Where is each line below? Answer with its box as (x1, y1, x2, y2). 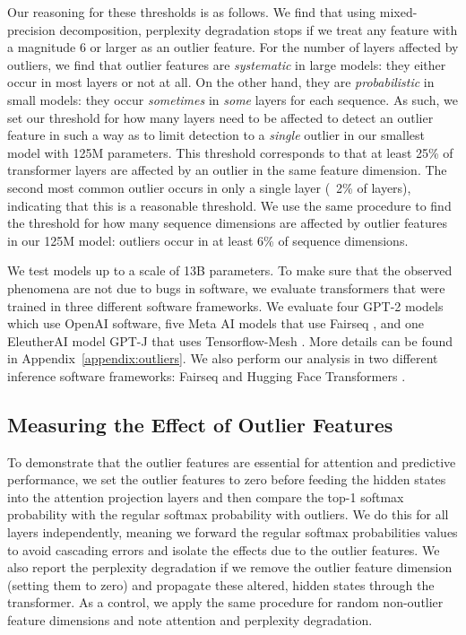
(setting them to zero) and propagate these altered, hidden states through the (7, 575, 435, 594)
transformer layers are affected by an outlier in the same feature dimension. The (7, 161, 447, 179)
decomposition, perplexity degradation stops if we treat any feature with (59, 20, 458, 39)
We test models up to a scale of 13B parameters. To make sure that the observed (7, 261, 453, 280)
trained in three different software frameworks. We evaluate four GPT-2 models (7, 296, 444, 315)
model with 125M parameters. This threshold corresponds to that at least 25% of (7, 143, 453, 161)
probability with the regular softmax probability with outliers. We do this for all (7, 505, 449, 524)
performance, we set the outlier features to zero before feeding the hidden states (7, 470, 446, 489)
